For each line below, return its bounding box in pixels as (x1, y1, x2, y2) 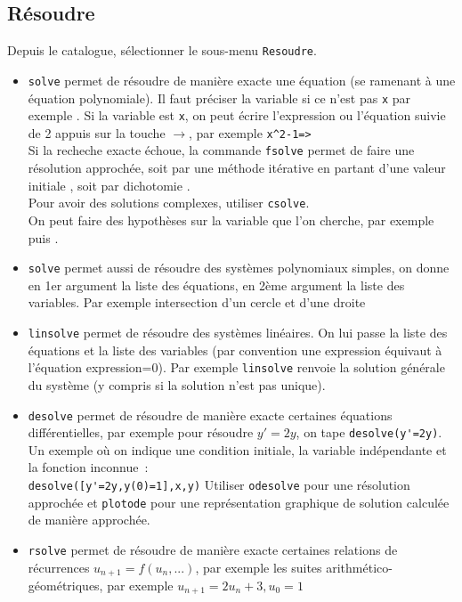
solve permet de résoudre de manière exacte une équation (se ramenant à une (28, 70, 456, 89)
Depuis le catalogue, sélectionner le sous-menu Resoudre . (7, 41, 317, 60)
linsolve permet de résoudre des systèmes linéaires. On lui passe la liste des (28, 323, 448, 342)
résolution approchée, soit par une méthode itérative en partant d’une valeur (28, 159, 446, 177)
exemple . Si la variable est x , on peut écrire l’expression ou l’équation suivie (28, 106, 446, 125)
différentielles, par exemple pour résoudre (28, 423, 254, 442)
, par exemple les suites (195, 557, 322, 576)
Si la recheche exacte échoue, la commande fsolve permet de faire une (28, 141, 415, 159)
